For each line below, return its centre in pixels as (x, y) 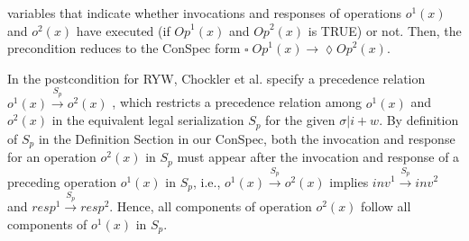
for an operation (52, 157)
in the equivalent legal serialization (148, 120)
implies (349, 181)
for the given (300, 120)
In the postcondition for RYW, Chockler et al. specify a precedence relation (216, 78)
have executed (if (123, 30)
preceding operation (62, 181)
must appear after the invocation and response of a (318, 157)
